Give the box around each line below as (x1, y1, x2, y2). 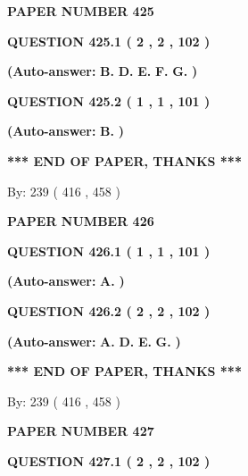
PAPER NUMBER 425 (7, 2, 154, 20)
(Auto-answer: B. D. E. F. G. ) (7, 62, 198, 80)
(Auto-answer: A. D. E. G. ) (7, 331, 181, 350)
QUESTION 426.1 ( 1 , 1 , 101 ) (7, 241, 211, 260)
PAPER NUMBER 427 (7, 422, 154, 440)
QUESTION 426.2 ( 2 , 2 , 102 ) (7, 301, 211, 320)
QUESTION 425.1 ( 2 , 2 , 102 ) (7, 31, 211, 50)
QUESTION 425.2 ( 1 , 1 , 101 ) (7, 91, 211, 110)
